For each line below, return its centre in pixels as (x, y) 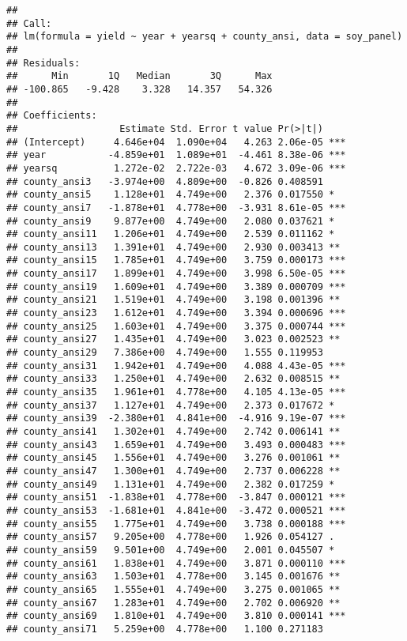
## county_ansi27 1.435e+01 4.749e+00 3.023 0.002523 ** (173, 339)
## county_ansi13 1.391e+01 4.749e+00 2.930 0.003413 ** (173, 247)
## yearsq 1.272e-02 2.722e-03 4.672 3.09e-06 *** (176, 168)
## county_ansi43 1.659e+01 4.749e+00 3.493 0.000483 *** (176, 445)
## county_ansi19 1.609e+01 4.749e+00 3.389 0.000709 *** (176, 287)
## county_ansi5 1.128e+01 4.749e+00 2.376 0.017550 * (171, 195)
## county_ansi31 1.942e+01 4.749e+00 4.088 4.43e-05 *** (176, 366)
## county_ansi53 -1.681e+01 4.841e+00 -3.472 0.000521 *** (176, 510)
